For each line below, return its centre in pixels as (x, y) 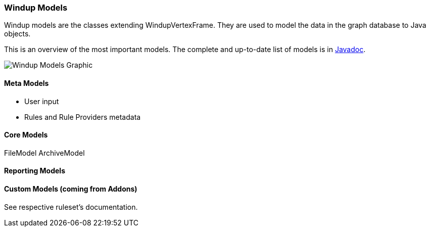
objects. (17, 34)
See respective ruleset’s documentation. (71, 207)
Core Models (26, 135)
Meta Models (27, 83)
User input (42, 101)
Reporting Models (35, 171)
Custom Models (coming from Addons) (71, 189)
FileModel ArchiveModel (44, 153)
